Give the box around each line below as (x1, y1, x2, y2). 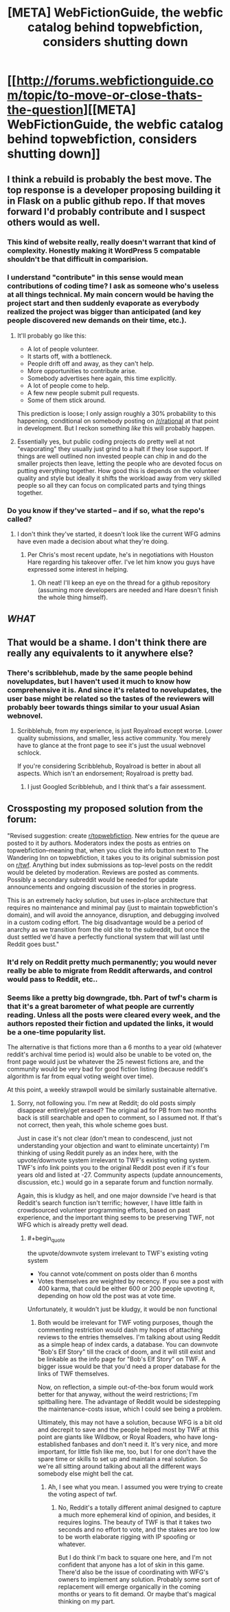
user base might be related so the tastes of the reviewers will (7, 693, 215, 703)
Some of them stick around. (27, 396, 106, 404)
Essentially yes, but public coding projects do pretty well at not (16, 437, 195, 446)
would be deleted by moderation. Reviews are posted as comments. (7, 868, 199, 876)
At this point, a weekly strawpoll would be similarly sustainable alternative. (7, 1086, 218, 1094)
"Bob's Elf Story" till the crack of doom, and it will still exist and (37, 1348, 216, 1356)
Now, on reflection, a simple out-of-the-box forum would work (37, 1383, 214, 1391)
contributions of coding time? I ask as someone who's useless (7, 281, 220, 291)
